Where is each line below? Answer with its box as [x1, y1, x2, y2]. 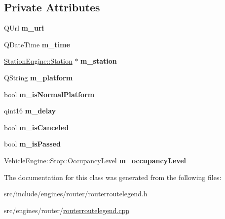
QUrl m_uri [4, 23, 44, 33]
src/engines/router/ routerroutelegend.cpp [4, 205, 129, 215]
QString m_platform [4, 72, 73, 82]
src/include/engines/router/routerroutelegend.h [4, 188, 148, 199]
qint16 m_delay [4, 106, 56, 116]
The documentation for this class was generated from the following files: [4, 172, 222, 182]
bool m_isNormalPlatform [4, 89, 95, 99]
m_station [80, 56, 117, 66]
